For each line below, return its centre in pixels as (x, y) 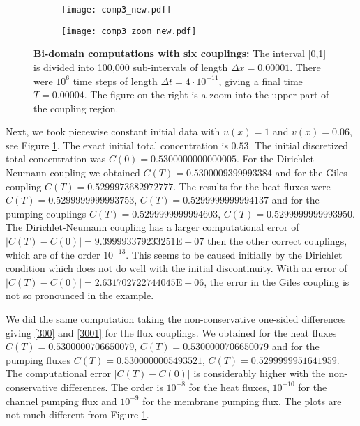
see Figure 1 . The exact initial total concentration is (117, 145)
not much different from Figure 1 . (77, 414)
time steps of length (115, 81)
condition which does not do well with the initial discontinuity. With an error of (177, 268)
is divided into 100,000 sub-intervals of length (131, 67)
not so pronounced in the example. (80, 295)
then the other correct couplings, (277, 241)
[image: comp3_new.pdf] (117, 10)
